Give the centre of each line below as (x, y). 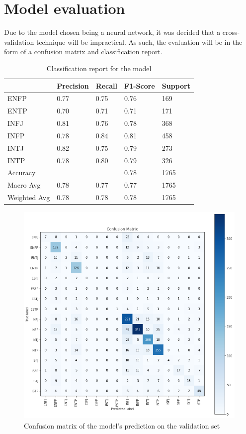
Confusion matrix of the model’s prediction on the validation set (122, 425)
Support (176, 85)
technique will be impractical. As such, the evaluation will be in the (139, 42)
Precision (73, 85)
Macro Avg (24, 185)
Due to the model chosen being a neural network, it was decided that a (112, 32)
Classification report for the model (99, 68)
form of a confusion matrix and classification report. (83, 52)
